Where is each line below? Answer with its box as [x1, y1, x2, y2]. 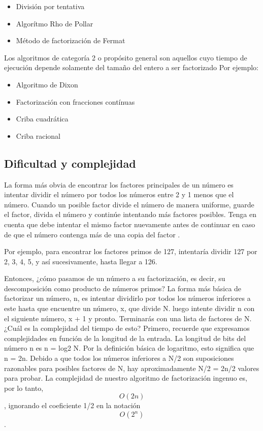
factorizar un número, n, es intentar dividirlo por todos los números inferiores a [4, 293, 251, 303]
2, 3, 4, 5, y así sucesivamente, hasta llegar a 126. [4, 256, 157, 266]
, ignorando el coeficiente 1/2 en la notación [4, 400, 141, 411]
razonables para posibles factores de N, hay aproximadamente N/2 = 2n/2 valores [4, 362, 259, 373]
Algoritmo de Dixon [16, 79, 78, 89]
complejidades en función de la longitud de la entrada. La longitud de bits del [4, 332, 246, 343]
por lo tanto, [4, 382, 44, 393]
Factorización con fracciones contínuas [16, 96, 135, 107]
